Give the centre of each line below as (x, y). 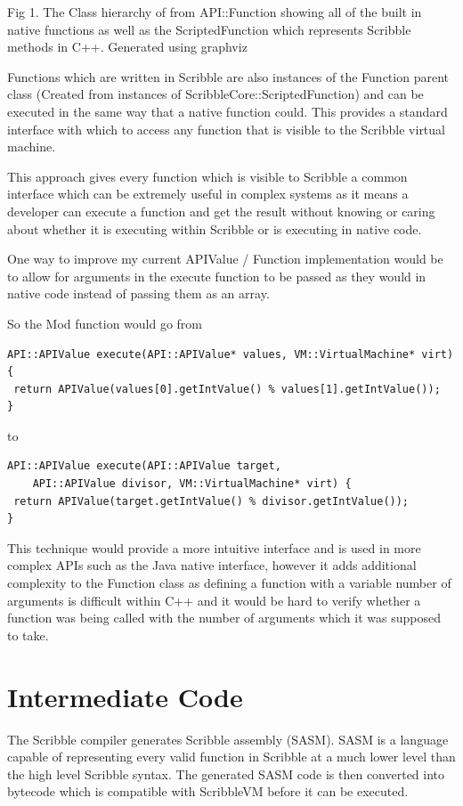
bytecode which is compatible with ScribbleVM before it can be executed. (208, 791)
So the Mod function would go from (105, 323)
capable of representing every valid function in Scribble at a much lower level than (231, 757)
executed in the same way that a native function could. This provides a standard (227, 111)
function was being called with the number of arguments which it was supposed (224, 618)
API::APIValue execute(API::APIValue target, (144, 466)
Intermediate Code (125, 696)
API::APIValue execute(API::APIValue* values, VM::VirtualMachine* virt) (231, 354)
